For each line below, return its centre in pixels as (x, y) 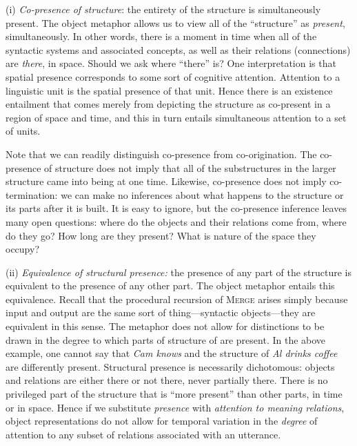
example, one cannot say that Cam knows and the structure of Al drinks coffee (172, 353)
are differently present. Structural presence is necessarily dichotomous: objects (170, 366)
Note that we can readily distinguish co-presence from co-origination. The (161, 154)
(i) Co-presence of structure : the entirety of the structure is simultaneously (163, 9)
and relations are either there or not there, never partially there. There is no (167, 380)
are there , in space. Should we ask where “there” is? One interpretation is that (171, 63)
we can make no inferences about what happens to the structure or (202, 194)
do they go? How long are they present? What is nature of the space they (161, 235)
